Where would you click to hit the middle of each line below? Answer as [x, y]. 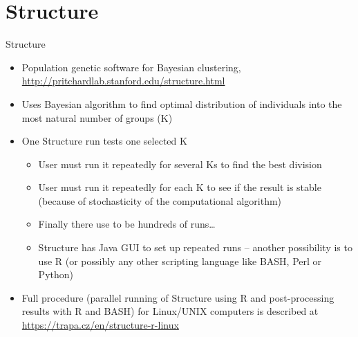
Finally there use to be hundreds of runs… [127, 224]
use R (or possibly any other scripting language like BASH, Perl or [180, 261]
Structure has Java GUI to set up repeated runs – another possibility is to [195, 247]
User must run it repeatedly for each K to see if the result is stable [180, 187]
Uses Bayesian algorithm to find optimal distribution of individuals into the [182, 103]
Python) [56, 274]
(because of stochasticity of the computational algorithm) [160, 200]
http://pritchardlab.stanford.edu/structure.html [123, 81]
